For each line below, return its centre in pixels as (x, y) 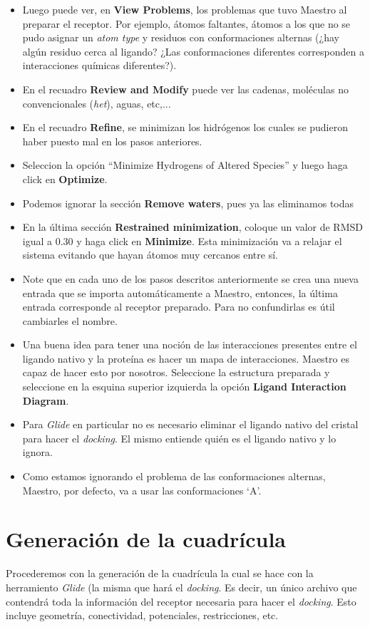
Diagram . (46, 400)
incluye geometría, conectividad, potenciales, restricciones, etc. (142, 615)
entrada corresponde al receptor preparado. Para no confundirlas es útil (179, 307)
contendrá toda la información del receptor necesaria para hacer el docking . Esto (181, 601)
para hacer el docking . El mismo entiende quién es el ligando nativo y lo (179, 438)
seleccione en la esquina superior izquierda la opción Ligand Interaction (184, 387)
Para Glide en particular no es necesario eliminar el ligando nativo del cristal (190, 424)
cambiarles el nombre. (70, 320)
